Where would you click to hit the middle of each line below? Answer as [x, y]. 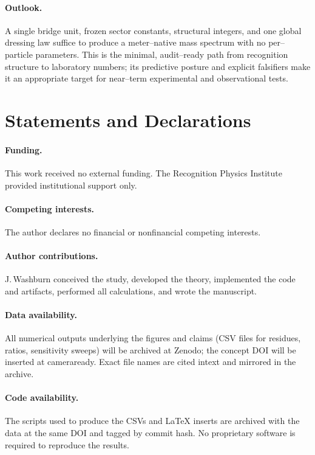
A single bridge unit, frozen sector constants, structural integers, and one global [153, 30]
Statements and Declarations [128, 120]
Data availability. [41, 315]
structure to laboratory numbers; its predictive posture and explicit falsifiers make [158, 66]
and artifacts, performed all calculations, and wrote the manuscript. [131, 290]
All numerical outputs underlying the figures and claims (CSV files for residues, [153, 338]
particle [19, 54]
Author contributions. [52, 256]
